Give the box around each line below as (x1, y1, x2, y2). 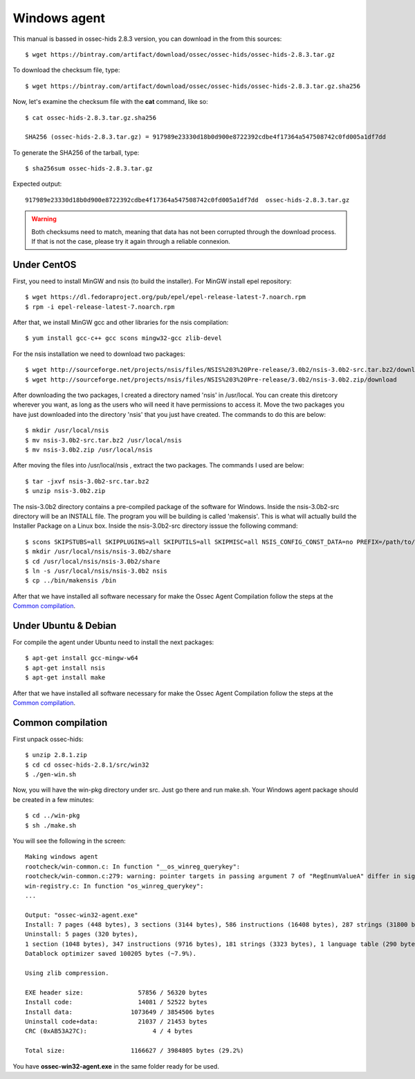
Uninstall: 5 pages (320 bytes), (25, 930, 138, 938)
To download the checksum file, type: (12, 66, 120, 74)
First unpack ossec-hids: (12, 735, 84, 743)
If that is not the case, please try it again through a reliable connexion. (31, 238, 231, 246)
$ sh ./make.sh (25, 821, 77, 829)
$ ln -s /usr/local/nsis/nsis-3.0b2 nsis (25, 567, 167, 575)
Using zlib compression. (25, 970, 109, 977)
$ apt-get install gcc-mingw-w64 (25, 654, 138, 662)
